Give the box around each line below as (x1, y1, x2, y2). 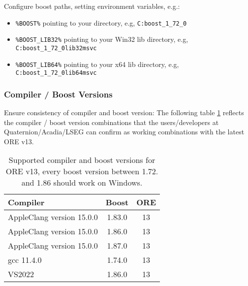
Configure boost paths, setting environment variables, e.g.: (4, 1, 180, 11)
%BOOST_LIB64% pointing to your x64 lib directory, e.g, (15, 59, 179, 69)
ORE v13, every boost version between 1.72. (5, 165, 158, 177)
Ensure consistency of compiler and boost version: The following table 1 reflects (4, 107, 244, 118)
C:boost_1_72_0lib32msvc (15, 44, 97, 52)
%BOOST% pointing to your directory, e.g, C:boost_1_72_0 (15, 17, 187, 28)
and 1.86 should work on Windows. (21, 177, 143, 189)
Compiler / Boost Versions (4, 88, 113, 100)
